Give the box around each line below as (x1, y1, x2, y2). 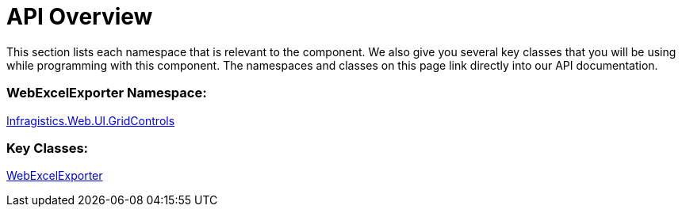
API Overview (6, 3, 153, 30)
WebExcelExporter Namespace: (6, 85, 207, 101)
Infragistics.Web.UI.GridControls (6, 113, 175, 127)
